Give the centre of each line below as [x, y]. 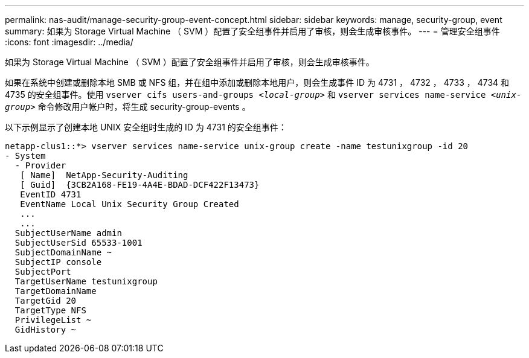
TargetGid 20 [46, 301]
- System [25, 156]
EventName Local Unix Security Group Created [130, 204]
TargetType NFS [50, 310]
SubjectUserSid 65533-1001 [79, 243]
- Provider [40, 165]
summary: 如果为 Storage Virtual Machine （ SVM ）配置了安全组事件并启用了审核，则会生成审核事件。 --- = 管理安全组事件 [252, 31]
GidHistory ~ [46, 330]
